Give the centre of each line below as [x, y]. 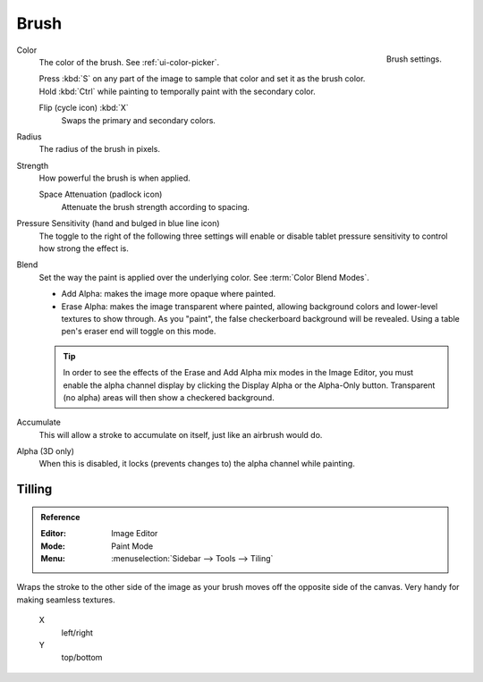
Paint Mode [132, 546]
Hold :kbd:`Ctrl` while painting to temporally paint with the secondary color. [178, 91]
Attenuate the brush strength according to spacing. [156, 206]
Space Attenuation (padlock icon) [101, 194]
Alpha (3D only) [46, 451]
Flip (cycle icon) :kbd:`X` [84, 108]
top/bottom [82, 658]
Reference [60, 517]
